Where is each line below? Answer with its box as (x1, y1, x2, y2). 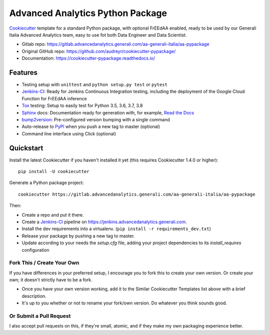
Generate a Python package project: (9, 180, 84, 186)
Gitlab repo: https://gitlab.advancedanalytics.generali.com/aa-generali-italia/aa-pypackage (21, 41, 209, 47)
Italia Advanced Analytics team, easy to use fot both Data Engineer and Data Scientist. (9, 32, 187, 38)
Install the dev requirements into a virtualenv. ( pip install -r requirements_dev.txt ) (21, 226, 211, 232)
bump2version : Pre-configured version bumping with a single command (21, 116, 170, 122)
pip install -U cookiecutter (18, 169, 89, 175)
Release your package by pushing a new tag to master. (21, 233, 135, 239)
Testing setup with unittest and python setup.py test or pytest (21, 82, 167, 88)
